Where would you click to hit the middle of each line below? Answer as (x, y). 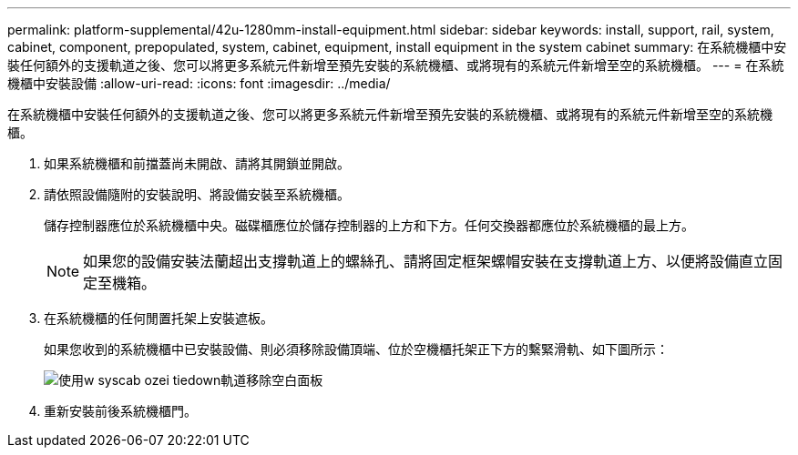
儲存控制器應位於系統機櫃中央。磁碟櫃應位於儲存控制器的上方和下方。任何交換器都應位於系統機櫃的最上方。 (369, 225)
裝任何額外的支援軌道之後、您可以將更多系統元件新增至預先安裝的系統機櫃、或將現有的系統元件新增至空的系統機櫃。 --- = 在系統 (396, 65)
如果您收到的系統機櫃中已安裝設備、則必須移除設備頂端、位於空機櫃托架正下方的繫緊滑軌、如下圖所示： (356, 349)
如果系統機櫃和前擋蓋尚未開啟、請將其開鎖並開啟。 (197, 163)
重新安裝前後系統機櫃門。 (120, 411)
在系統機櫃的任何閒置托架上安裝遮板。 (159, 318)
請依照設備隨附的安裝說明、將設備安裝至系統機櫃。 (197, 194)
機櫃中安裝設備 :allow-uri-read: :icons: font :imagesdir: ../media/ (199, 83)
